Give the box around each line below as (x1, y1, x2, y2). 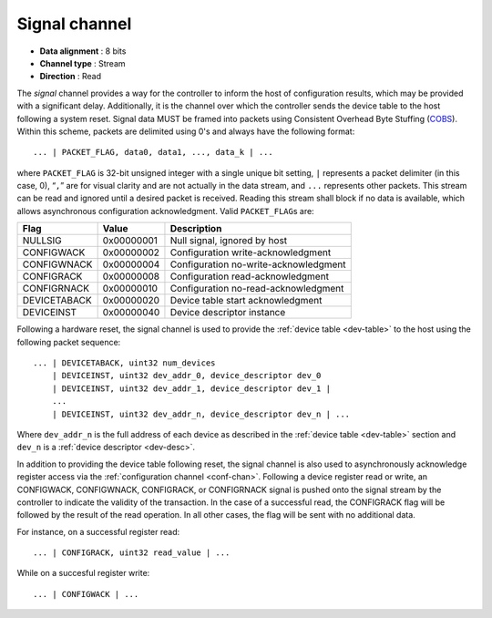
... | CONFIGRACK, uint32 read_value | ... (33, 548, 231, 558)
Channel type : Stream (39, 57, 127, 68)
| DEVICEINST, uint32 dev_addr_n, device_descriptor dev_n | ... (51, 408, 351, 419)
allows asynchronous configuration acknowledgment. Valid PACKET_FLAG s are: (16, 205, 314, 216)
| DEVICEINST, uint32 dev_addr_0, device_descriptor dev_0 (51, 370, 322, 381)
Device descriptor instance (169, 306, 286, 319)
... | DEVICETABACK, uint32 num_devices (33, 358, 216, 368)
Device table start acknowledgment (169, 294, 323, 307)
